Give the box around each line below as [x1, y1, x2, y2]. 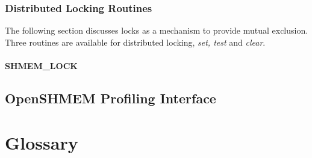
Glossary [5, 130, 78, 154]
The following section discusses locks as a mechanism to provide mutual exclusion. [5, 24, 308, 37]
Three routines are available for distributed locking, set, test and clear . [5, 35, 266, 48]
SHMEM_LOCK [5, 59, 78, 71]
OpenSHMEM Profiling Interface [5, 88, 216, 107]
